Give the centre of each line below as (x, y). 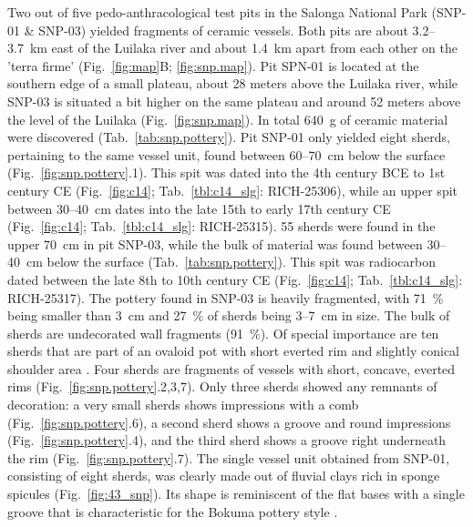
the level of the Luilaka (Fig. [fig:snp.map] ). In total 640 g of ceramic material (228, 119)
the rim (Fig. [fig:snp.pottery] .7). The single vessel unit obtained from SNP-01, (229, 457)
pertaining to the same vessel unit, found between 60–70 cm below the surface (226, 154)
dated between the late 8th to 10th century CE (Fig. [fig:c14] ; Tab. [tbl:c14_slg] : (235, 279)
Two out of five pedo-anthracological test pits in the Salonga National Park (217, 12)
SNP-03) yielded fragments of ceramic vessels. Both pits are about (223, 30)
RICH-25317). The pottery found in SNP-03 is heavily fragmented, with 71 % (226, 297)
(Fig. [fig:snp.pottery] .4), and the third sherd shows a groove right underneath (227, 440)
